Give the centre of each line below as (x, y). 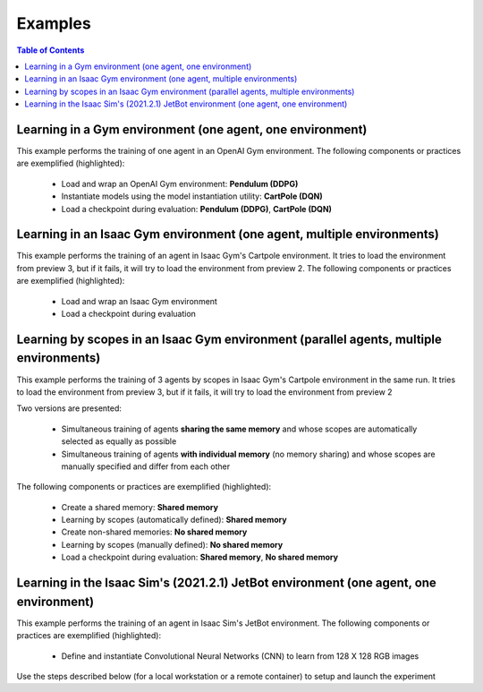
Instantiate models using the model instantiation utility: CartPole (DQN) (192, 196)
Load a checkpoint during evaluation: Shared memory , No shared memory (200, 557)
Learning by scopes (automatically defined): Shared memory (174, 520)
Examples (54, 23)
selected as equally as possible (119, 441)
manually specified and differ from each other (146, 466)
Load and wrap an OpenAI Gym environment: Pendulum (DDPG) (180, 184)
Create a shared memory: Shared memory (140, 507)
